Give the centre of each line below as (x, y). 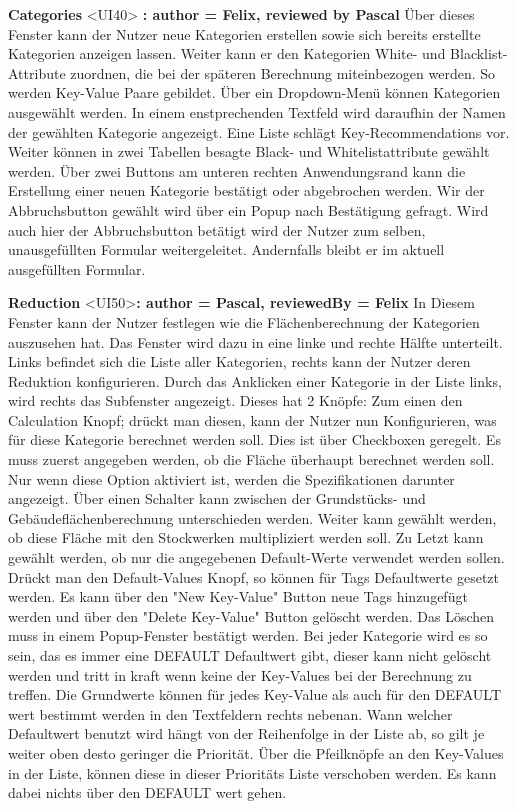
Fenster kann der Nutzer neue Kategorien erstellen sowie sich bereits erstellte (244, 33)
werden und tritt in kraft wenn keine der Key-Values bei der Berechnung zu (240, 674)
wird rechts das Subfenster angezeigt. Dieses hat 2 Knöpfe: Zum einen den (235, 400)
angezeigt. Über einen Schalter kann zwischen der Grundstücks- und (217, 498)
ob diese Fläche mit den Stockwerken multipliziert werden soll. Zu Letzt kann (246, 537)
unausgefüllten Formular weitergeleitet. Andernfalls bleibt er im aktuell (226, 249)
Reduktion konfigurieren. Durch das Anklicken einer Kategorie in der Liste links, (255, 380)
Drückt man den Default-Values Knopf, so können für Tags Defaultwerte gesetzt (254, 576)
